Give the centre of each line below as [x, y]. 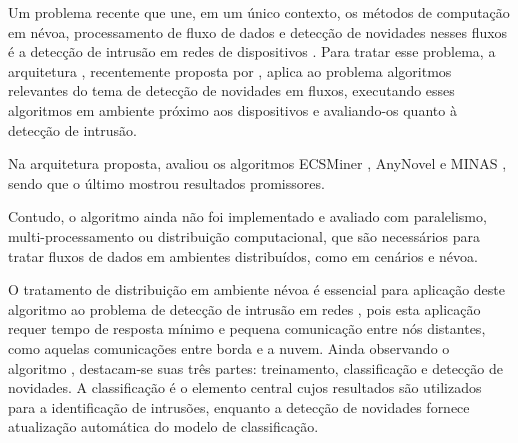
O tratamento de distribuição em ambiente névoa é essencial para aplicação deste [256, 289]
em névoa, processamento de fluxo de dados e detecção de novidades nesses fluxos [258, 31]
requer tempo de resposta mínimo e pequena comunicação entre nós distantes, [247, 328]
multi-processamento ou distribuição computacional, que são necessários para [244, 235]
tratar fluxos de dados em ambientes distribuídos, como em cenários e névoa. [243, 255]
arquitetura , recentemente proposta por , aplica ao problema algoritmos [230, 70]
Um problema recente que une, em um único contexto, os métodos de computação [259, 12]
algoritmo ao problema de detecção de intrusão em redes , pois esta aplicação [244, 308]
